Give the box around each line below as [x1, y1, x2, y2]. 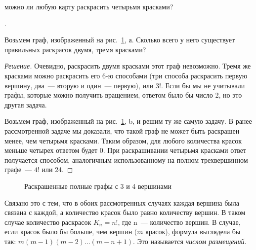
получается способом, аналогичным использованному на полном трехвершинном [4, 154, 248, 165]
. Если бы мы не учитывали [161, 80, 245, 90]
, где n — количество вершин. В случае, [118, 216, 241, 227]
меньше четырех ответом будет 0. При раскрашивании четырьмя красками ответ [4, 145, 247, 155]
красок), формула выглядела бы [145, 226, 241, 237]
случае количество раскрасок [4, 216, 91, 227]
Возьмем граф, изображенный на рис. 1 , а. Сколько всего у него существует [4, 35, 235, 45]
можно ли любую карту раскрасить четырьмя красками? [4, 1, 173, 11]
